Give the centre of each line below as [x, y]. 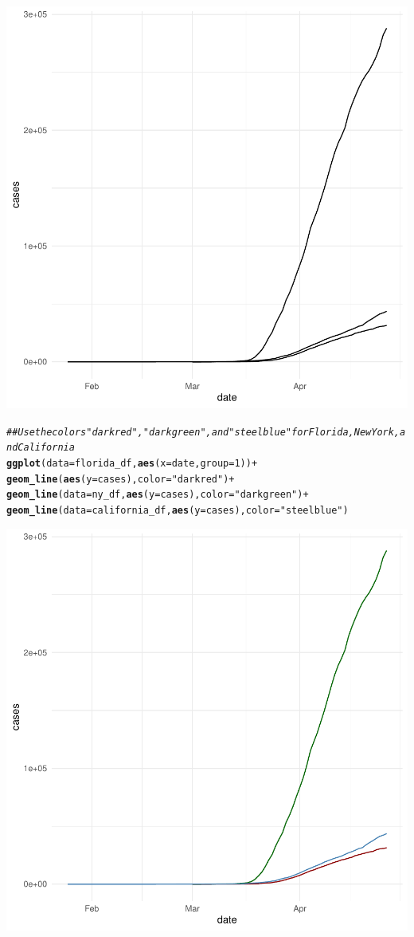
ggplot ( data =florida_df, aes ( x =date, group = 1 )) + [132, 463]
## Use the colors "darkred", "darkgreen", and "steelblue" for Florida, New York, [203, 432]
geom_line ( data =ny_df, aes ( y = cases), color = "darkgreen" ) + [158, 495]
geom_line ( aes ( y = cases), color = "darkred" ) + [121, 479]
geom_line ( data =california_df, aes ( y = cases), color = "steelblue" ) [178, 510]
